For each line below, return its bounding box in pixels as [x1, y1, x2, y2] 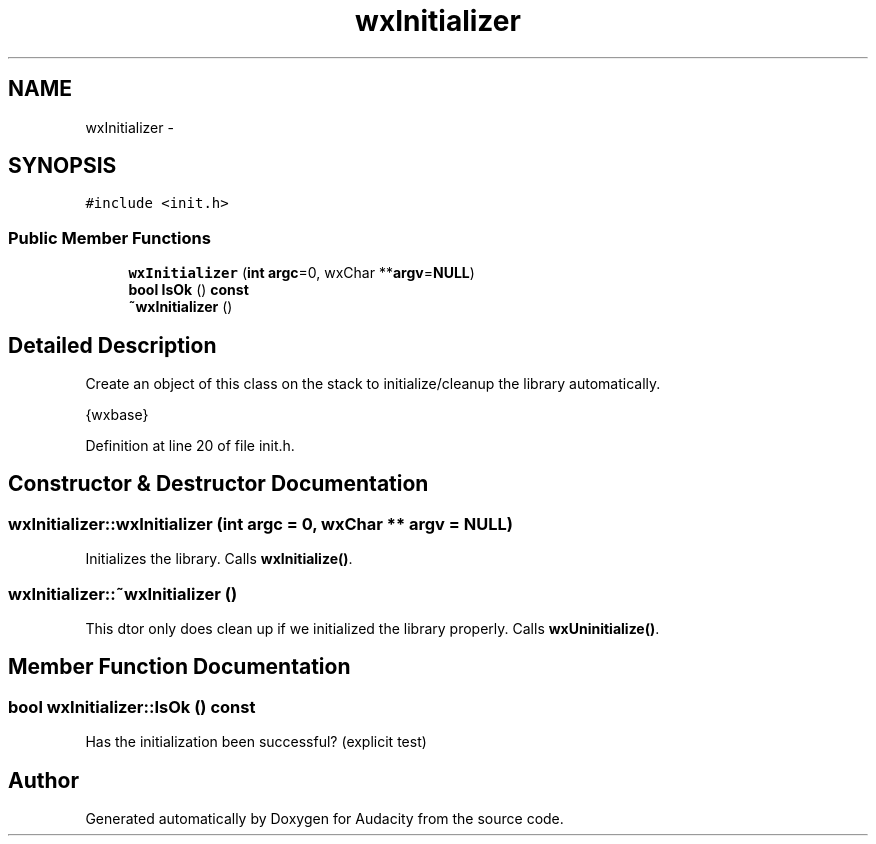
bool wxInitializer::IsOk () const [8, 696, 256, 717]
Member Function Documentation [8, 654, 351, 680]
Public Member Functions [8, 227, 211, 248]
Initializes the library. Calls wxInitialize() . [85, 550, 353, 568]
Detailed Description [8, 332, 217, 358]
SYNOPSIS [8, 153, 117, 179]
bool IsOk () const [128, 281, 249, 299]
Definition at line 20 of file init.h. [85, 437, 295, 455]
